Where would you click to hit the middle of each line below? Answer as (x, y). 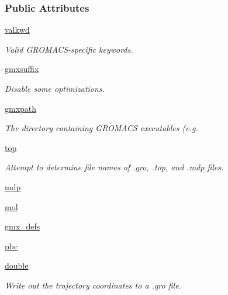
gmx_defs (23, 226)
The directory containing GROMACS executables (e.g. (101, 128)
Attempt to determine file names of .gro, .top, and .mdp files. (114, 167)
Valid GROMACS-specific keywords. (69, 49)
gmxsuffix (22, 69)
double (17, 265)
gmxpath (21, 108)
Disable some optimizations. (55, 88)
